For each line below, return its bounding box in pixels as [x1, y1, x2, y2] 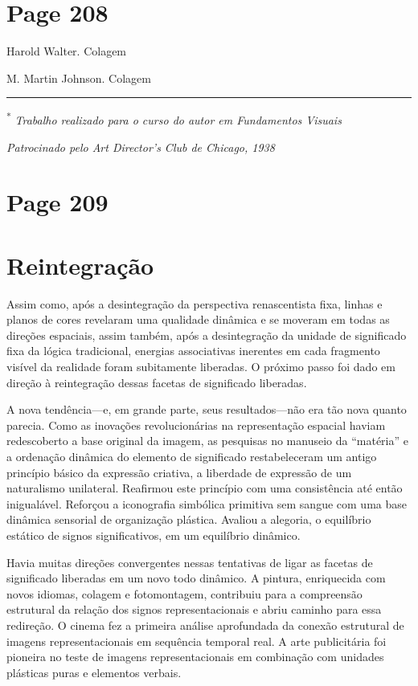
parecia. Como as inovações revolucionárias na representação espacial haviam [6, 416, 386, 433]
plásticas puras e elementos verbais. [6, 664, 182, 680]
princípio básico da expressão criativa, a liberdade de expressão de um [6, 463, 352, 480]
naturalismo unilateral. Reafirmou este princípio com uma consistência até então [6, 480, 403, 496]
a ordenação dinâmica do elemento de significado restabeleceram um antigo [6, 448, 377, 464]
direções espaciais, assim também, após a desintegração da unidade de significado [6, 326, 407, 343]
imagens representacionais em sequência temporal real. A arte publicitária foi [6, 632, 387, 649]
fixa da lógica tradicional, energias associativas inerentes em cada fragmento [6, 342, 380, 359]
